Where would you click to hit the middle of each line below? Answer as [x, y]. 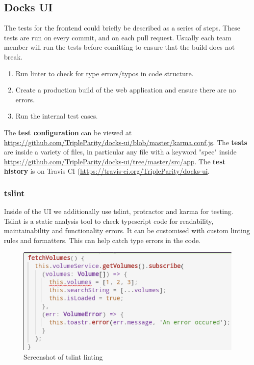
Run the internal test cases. [57, 116]
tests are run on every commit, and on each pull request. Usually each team [118, 37]
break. [13, 56]
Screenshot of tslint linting [63, 356]
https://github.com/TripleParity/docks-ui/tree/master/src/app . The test [115, 161]
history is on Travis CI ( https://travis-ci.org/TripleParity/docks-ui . [107, 171]
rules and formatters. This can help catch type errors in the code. [102, 240]
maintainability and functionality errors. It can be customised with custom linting [127, 230]
